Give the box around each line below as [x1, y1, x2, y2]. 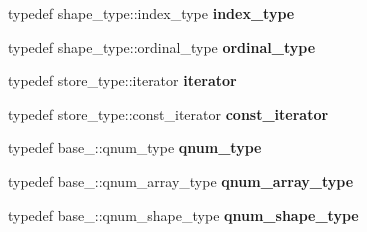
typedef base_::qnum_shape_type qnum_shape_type [8, 204, 359, 225]
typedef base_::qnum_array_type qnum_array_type [8, 170, 354, 191]
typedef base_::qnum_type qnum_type [8, 137, 262, 158]
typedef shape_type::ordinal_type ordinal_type [8, 36, 316, 57]
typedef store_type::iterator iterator [8, 70, 237, 91]
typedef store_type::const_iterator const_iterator [8, 103, 329, 124]
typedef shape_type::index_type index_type [8, 3, 295, 23]
